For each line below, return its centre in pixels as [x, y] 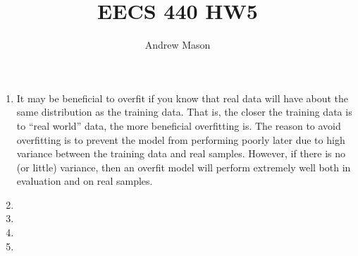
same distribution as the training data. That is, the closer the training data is [184, 112]
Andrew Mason [178, 45]
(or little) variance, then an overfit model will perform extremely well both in [184, 167]
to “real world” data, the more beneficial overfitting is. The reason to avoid [179, 125]
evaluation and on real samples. [85, 181]
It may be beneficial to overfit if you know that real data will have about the [183, 98]
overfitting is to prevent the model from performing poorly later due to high [181, 139]
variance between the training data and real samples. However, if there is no [181, 153]
